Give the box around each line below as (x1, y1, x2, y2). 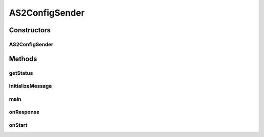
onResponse (9, 109, 40, 115)
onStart (9, 121, 28, 128)
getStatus (9, 69, 33, 76)
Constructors (9, 26, 51, 34)
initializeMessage (9, 83, 52, 90)
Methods (9, 54, 37, 63)
